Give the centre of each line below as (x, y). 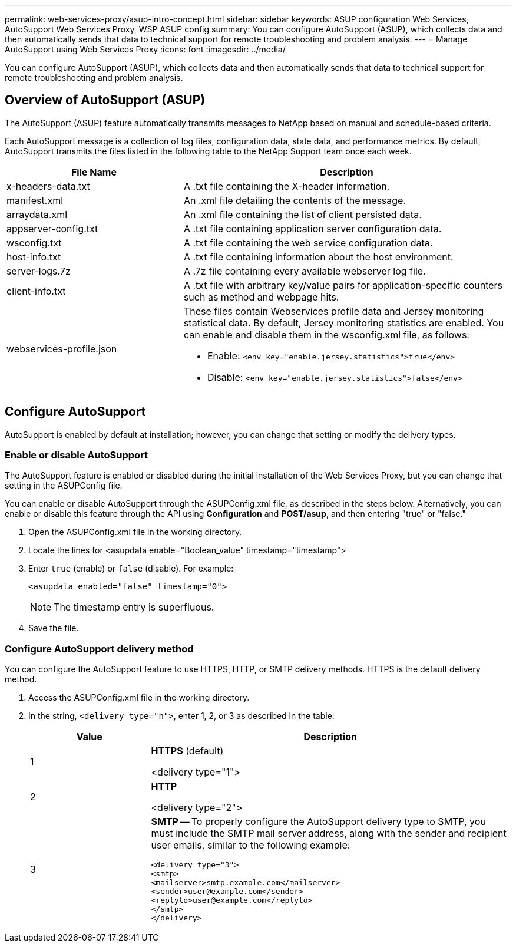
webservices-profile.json (62, 349)
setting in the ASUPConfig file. (64, 486)
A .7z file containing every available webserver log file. (305, 271)
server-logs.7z (39, 271)
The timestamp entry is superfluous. (134, 607)
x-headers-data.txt (48, 186)
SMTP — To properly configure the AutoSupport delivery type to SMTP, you (318, 822)
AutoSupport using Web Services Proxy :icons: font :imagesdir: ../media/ (145, 49)
